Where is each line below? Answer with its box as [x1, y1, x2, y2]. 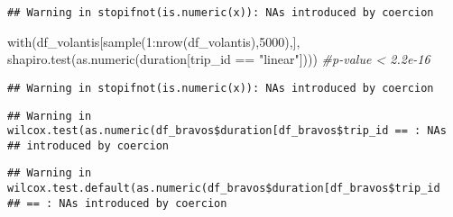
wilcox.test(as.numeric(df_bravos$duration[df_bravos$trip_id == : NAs [7, 124, 447, 138]
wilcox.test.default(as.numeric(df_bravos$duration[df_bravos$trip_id [7, 182, 440, 195]
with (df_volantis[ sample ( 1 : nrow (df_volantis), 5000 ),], [7, 32, 300, 50]
